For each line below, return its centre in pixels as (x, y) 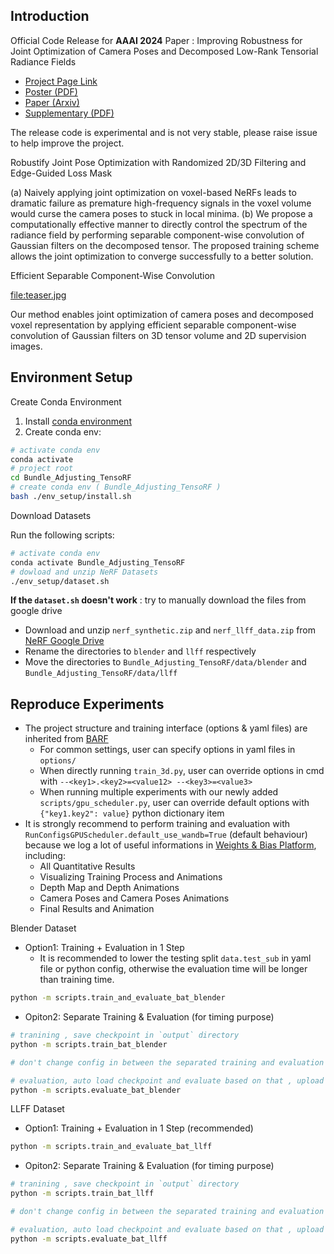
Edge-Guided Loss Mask (61, 173)
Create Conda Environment (66, 401)
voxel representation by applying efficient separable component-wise (153, 325)
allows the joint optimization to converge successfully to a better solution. (162, 256)
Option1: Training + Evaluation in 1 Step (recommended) (139, 1128)
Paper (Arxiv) (52, 102)
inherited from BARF (66, 739)
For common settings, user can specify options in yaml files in (167, 750)
